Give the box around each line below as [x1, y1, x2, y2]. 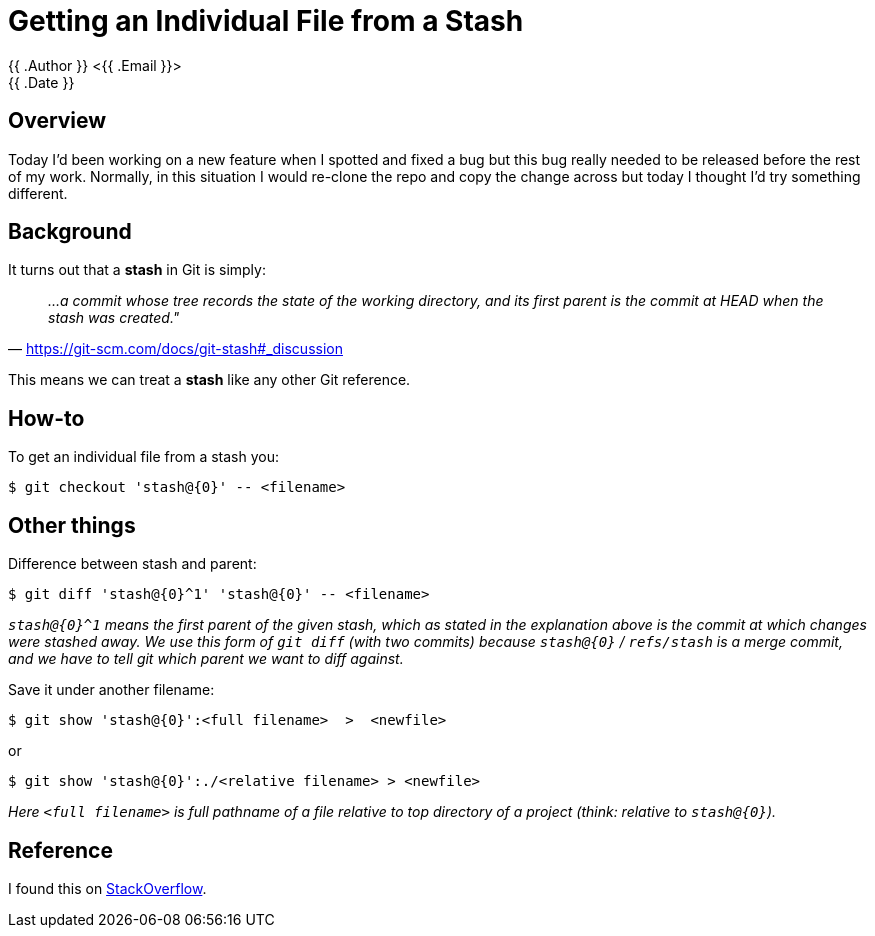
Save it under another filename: [8, 681, 215, 699]
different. [8, 184, 68, 202]
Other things [8, 512, 136, 538]
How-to [8, 405, 85, 431]
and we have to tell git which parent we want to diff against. [8, 650, 404, 668]
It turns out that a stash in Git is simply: [8, 261, 266, 279]
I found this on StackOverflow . [8, 879, 207, 897]
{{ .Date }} [8, 73, 75, 91]
